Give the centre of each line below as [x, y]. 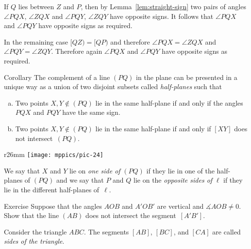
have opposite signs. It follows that [162, 16]
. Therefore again [77, 51]
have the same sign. [91, 112]
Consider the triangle [35, 231]
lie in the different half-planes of [52, 189]
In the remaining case [36, 41]
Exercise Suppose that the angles [53, 206]
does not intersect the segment [131, 215]
